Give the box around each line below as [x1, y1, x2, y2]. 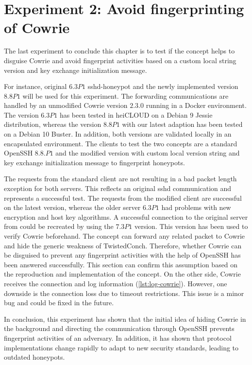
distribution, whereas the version [4, 119, 101, 129]
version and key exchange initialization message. [4, 65, 147, 75]
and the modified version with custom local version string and [55, 148, 240, 158]
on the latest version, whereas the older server [4, 202, 141, 212]
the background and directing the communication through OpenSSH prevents [4, 323, 235, 333]
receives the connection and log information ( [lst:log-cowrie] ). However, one [4, 278, 227, 288]
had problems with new [161, 202, 231, 212]
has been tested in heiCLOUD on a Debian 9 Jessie [59, 109, 213, 120]
